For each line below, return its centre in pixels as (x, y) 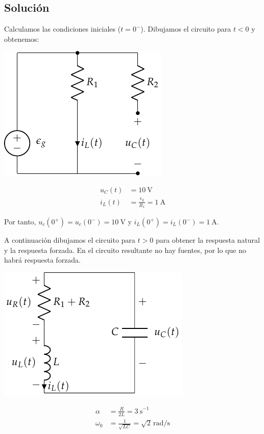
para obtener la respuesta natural (208, 240)
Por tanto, (20, 221)
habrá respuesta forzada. (43, 260)
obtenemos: (22, 39)
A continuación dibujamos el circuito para (70, 240)
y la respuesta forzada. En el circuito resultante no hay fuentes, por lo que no (125, 250)
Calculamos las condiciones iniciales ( (63, 29)
